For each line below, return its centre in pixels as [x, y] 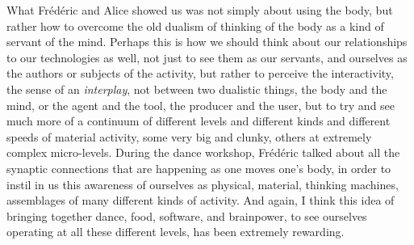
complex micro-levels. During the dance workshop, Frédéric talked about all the [203, 152]
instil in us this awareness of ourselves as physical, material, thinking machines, [203, 184]
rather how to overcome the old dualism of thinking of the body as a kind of [195, 25]
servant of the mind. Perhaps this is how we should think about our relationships [207, 42]
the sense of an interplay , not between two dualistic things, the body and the [197, 89]
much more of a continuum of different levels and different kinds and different [199, 121]
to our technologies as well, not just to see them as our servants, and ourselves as [207, 57]
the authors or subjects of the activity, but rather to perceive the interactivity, [200, 73]
